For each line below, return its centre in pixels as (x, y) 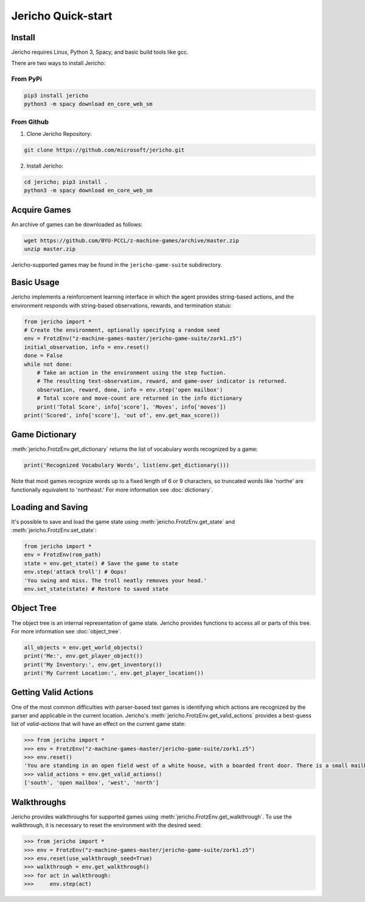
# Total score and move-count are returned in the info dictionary (140, 398)
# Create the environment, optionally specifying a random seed (122, 330)
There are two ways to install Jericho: (58, 63)
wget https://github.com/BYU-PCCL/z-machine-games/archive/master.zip (132, 240)
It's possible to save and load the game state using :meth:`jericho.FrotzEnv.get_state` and (123, 521)
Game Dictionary (44, 435)
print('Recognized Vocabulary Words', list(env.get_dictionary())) (127, 465)
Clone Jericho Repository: (59, 134)
